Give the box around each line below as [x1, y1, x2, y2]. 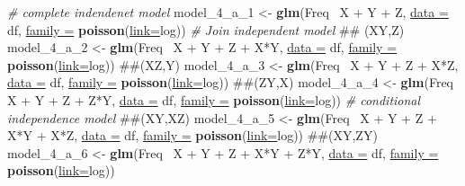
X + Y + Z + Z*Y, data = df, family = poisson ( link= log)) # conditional [7, 90, 421, 109]
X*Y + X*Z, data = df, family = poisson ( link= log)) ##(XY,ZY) [7, 126, 378, 145]
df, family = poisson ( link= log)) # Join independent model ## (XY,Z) [7, 20, 405, 39]
